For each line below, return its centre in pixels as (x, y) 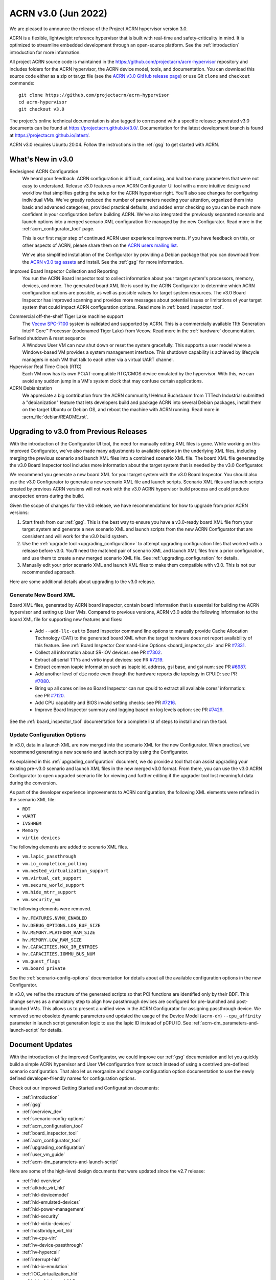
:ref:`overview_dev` (43, 1112)
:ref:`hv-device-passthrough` (53, 1245)
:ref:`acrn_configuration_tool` (53, 1126)
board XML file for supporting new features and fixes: (66, 619)
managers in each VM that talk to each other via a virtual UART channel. (98, 359)
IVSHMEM (32, 823)
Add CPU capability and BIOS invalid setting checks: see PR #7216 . (106, 702)
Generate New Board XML (42, 595)
